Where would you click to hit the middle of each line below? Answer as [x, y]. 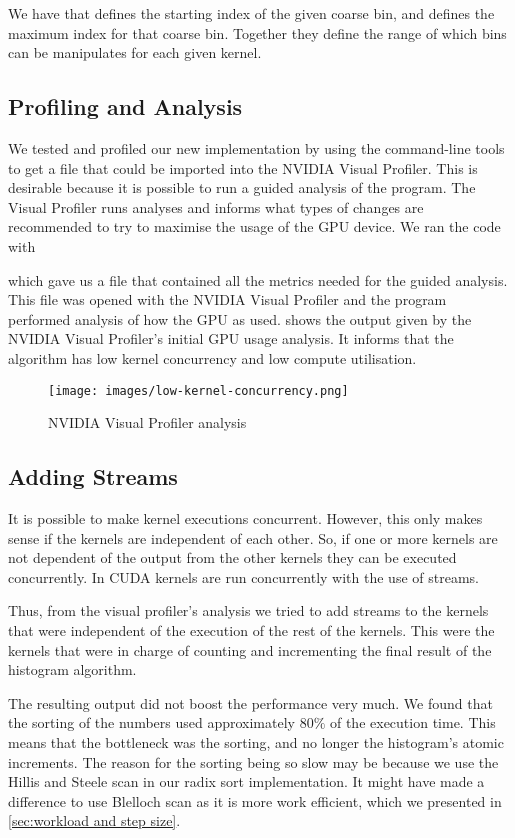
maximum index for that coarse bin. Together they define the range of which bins [257, 32]
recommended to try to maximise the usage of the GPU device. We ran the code [254, 226]
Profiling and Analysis [125, 106]
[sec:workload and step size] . [94, 820]
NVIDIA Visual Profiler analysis [147, 422]
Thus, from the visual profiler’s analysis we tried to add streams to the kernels [248, 610]
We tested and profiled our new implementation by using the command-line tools [256, 147]
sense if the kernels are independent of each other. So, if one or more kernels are [253, 537]
